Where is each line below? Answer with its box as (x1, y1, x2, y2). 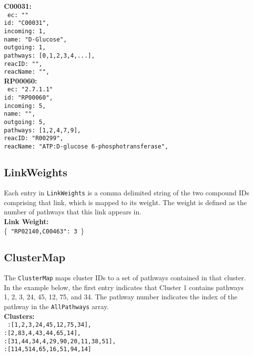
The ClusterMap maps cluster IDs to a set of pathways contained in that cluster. (4, 272, 246, 283)
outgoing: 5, (4, 119, 46, 126)
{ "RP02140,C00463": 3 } (4, 226, 84, 236)
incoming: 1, (4, 27, 46, 35)
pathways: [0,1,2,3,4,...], (4, 52, 95, 59)
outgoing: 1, (4, 44, 46, 51)
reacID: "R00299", (4, 135, 63, 142)
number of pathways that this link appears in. (4, 207, 142, 217)
